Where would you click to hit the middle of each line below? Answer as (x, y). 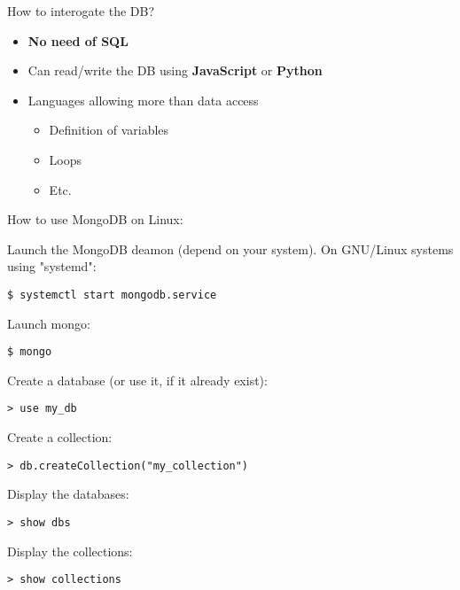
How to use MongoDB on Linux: (95, 219)
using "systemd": (52, 266)
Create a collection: (60, 437)
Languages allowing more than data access (143, 100)
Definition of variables (109, 130)
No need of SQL (78, 40)
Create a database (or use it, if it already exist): (137, 380)
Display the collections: (70, 551)
